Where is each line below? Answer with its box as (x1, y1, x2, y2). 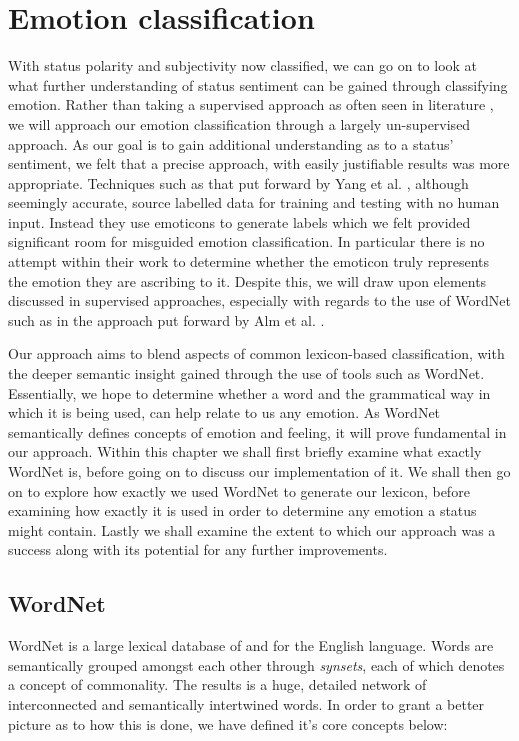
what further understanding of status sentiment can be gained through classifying (8, 74, 508, 95)
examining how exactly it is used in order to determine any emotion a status (8, 500, 477, 521)
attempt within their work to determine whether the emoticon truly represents (8, 251, 490, 272)
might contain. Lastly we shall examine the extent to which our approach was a (8, 519, 496, 540)
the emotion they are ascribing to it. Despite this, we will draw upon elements (8, 270, 487, 291)
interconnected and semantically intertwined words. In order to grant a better (8, 693, 485, 714)
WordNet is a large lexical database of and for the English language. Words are (8, 635, 494, 656)
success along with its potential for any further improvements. (8, 539, 388, 560)
